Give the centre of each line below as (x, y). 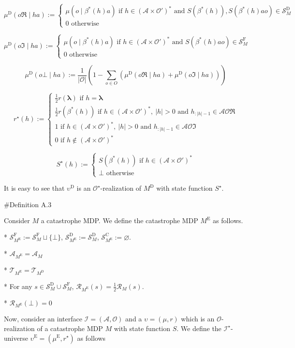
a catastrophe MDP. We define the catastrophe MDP (119, 220)
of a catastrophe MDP (70, 328)
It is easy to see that (34, 188)
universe (16, 338)
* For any (18, 286)
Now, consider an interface (43, 319)
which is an (198, 319)
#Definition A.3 (28, 204)
